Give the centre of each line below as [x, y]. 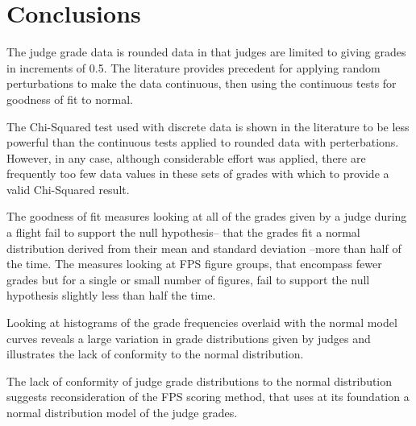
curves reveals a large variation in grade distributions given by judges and [189, 338]
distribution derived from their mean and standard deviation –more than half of [204, 248]
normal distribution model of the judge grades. [122, 412]
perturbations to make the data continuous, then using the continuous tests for [202, 83]
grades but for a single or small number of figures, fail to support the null [188, 279]
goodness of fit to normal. [70, 99]
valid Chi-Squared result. [68, 189]
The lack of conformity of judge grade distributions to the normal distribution [200, 381]
